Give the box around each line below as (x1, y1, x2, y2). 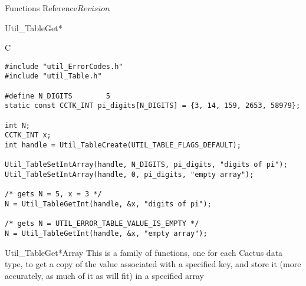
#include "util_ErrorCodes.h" (5, 62, 123, 71)
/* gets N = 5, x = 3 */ (5, 190, 102, 199)
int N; (5, 121, 30, 130)
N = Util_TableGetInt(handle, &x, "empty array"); (5, 229, 208, 238)
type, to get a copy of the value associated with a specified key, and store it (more (5, 258, 301, 270)
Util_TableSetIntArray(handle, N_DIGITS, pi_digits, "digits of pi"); (5, 160, 288, 169)
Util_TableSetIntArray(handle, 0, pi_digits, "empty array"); (5, 170, 254, 179)
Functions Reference (5, 2, 78, 14)
